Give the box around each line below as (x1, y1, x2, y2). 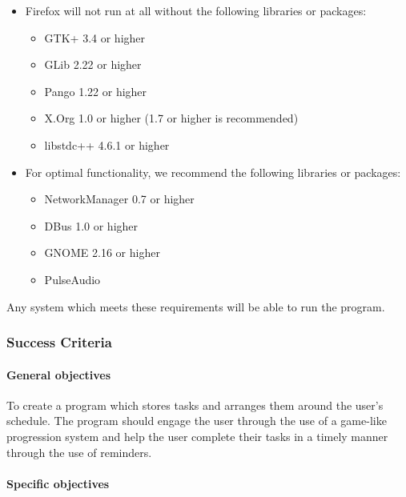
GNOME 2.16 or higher (44, 244, 160, 261)
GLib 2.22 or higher (44, 56, 142, 73)
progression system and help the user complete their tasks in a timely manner (6, 427, 388, 444)
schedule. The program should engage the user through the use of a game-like (6, 412, 387, 429)
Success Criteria (6, 332, 112, 352)
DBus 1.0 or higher (44, 217, 139, 234)
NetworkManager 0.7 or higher (44, 190, 195, 207)
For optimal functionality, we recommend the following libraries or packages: (25, 163, 401, 180)
